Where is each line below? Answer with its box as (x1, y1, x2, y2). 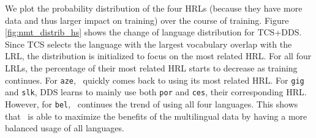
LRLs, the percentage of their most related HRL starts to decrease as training (5, 61, 298, 74)
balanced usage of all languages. (5, 122, 124, 134)
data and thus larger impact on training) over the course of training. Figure (5, 13, 289, 26)
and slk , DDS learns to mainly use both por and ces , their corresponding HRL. (5, 85, 307, 98)
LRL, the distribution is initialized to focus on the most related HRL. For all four (5, 49, 312, 62)
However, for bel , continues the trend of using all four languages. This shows (5, 97, 298, 110)
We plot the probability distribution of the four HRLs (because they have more (5, 2, 303, 14)
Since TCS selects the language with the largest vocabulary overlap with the (5, 37, 292, 50)
